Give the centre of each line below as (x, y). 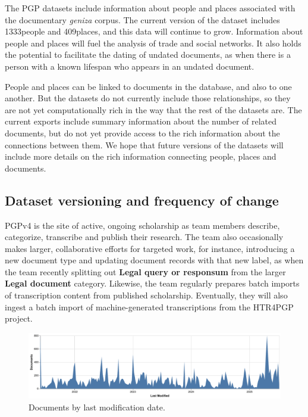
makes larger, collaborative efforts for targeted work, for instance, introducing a (150, 248)
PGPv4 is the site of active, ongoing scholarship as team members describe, (142, 225)
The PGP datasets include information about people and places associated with (150, 8)
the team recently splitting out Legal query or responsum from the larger (145, 271)
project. (19, 318)
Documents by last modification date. (97, 407)
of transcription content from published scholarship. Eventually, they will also (146, 295)
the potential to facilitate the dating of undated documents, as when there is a (148, 55)
